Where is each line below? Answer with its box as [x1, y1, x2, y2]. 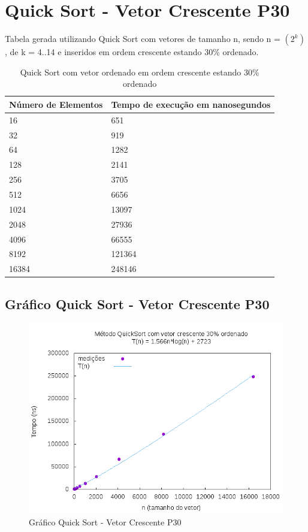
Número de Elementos [9, 98, 103, 110]
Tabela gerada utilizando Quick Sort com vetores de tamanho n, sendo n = [5, 32, 280, 45]
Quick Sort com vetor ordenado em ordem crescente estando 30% [20, 65, 259, 78]
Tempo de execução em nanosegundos [111, 98, 271, 110]
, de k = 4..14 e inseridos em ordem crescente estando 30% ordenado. [5, 46, 259, 58]
